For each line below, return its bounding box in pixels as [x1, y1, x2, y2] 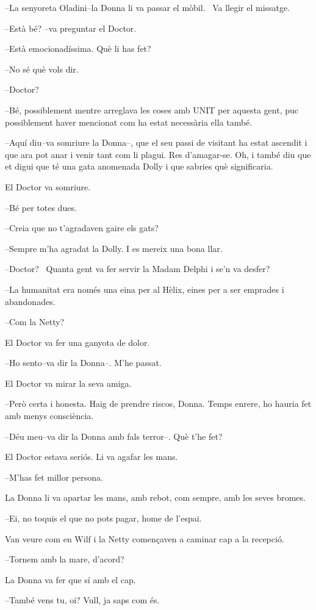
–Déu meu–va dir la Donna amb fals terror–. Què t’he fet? [5, 429, 223, 442]
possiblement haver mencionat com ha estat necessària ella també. [5, 115, 253, 128]
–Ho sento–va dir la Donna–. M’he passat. [5, 356, 162, 369]
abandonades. [5, 295, 56, 307]
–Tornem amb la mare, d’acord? [5, 553, 124, 565]
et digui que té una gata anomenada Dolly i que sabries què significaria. [5, 160, 273, 173]
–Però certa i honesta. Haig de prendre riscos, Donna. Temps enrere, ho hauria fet [5, 397, 312, 410]
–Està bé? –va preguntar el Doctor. [5, 21, 137, 34]
